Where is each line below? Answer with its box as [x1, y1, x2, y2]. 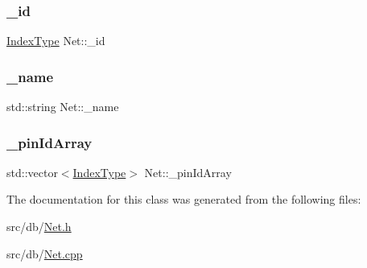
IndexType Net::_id [6, 32, 105, 49]
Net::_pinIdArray [144, 163, 232, 180]
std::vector [6, 163, 58, 180]
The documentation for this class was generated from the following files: [6, 191, 361, 208]
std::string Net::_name [6, 98, 119, 115]
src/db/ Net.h [6, 218, 72, 235]
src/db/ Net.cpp [6, 245, 83, 262]
